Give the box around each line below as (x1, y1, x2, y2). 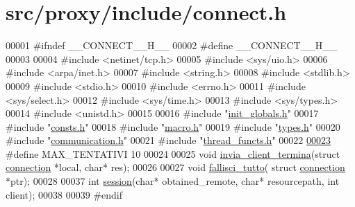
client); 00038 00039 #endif (6, 187, 123, 201)
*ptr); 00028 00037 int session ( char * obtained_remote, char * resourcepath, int (6, 174, 340, 188)
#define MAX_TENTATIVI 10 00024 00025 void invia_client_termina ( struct (6, 146, 340, 161)
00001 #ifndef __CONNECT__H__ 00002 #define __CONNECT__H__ (6, 38, 338, 53)
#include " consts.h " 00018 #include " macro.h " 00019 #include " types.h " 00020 (6, 119, 340, 134)
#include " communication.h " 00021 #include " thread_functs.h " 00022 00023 (6, 133, 331, 147)
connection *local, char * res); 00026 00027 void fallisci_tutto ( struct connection (6, 160, 345, 174)
